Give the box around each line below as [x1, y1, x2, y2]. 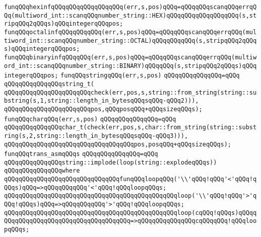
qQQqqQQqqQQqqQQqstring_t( [4, 80, 94, 88]
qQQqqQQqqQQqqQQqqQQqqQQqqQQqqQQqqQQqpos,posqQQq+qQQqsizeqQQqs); [4, 140, 232, 148]
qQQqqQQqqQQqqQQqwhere [4, 167, 80, 175]
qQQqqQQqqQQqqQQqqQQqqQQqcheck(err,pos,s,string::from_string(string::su [4, 89, 257, 96]
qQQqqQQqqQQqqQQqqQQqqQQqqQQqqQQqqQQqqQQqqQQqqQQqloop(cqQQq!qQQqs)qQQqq [4, 209, 257, 216]
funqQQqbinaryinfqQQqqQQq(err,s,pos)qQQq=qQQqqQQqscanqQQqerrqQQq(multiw [4, 53, 257, 61]
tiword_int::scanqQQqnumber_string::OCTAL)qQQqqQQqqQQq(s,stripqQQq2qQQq [4, 37, 257, 44]
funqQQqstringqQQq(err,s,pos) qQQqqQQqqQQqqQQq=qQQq [60, 72, 240, 80]
